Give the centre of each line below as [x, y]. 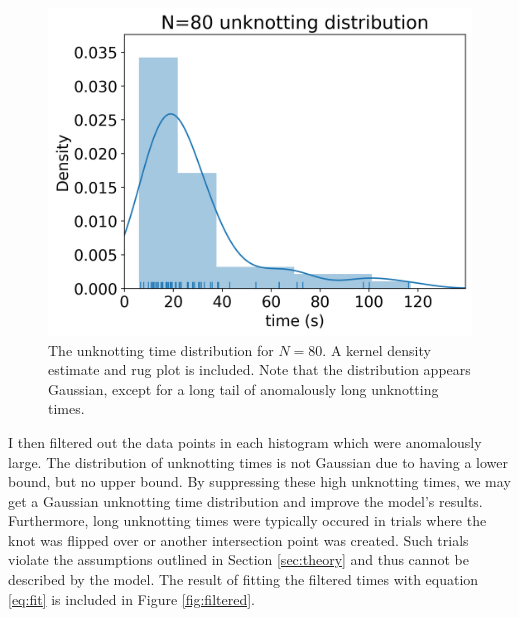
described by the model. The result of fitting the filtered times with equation [243, 579]
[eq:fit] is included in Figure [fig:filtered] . [131, 598]
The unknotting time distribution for [161, 349]
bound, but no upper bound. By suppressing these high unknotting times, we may [259, 481]
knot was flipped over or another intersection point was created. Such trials [238, 539]
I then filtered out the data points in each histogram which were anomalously [245, 441]
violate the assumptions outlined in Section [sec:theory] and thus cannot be [238, 559]
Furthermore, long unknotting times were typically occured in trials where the [247, 520]
